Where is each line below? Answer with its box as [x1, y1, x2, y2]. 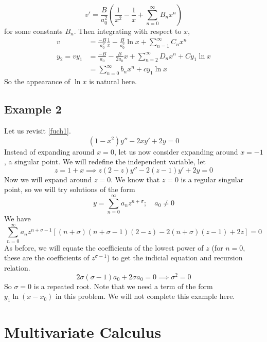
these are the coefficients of [4, 252, 90, 263]
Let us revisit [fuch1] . [4, 125, 71, 136]
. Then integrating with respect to [74, 26, 182, 36]
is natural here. [89, 76, 137, 87]
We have [4, 213, 31, 224]
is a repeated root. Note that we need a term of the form [33, 280, 213, 291]
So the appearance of [4, 76, 70, 87]
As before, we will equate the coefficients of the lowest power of [4, 242, 204, 253]
